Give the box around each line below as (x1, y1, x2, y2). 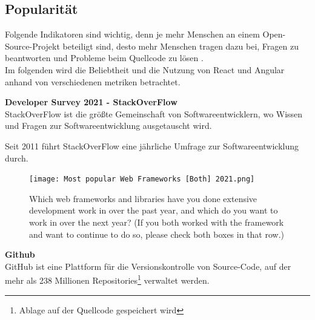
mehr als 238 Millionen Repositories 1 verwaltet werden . (5, 272, 210, 287)
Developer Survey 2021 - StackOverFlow (5, 96, 177, 108)
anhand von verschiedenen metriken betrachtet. (5, 75, 181, 88)
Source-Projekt (5, 39, 60, 52)
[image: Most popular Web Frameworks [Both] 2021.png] (29, 175, 255, 184)
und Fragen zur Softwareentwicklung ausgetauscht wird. (5, 119, 212, 132)
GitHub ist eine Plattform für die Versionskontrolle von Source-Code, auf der (5, 260, 291, 272)
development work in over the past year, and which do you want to (29, 204, 278, 217)
